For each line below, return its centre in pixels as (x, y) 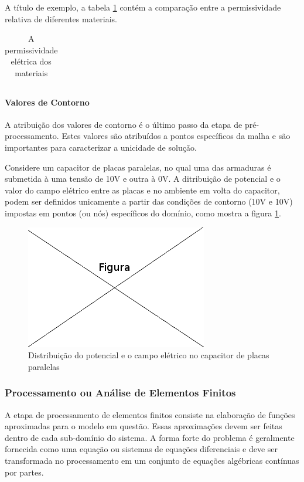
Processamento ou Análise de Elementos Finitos (120, 393)
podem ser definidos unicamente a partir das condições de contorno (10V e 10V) (149, 201)
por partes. (24, 472)
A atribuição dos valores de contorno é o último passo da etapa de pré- (132, 124)
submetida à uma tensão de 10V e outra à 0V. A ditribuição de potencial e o (143, 179)
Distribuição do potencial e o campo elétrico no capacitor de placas (149, 355)
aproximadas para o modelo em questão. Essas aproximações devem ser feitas (144, 426)
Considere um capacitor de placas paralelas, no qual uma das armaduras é (138, 167)
